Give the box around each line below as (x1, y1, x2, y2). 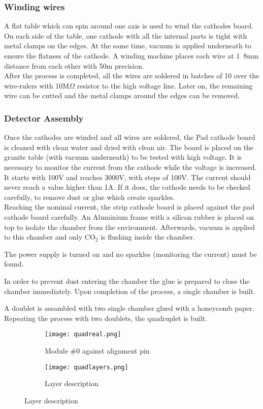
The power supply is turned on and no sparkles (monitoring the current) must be (4, 248, 257, 259)
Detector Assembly (4, 111, 84, 124)
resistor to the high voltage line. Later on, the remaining (77, 80, 253, 91)
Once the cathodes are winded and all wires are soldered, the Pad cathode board (4, 132, 255, 142)
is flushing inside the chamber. (101, 231, 195, 242)
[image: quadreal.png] (45, 331, 121, 338)
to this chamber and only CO (4, 231, 95, 242)
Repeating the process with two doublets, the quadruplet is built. (4, 312, 207, 323)
